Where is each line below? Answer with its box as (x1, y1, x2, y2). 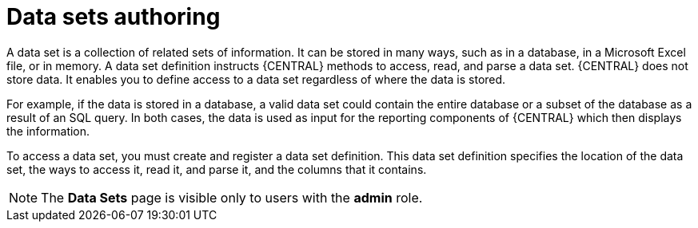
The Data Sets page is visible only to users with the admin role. (41, 189, 423, 206)
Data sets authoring (6, 3, 221, 30)
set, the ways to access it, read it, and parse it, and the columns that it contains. (6, 162, 427, 176)
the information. (6, 124, 90, 138)
